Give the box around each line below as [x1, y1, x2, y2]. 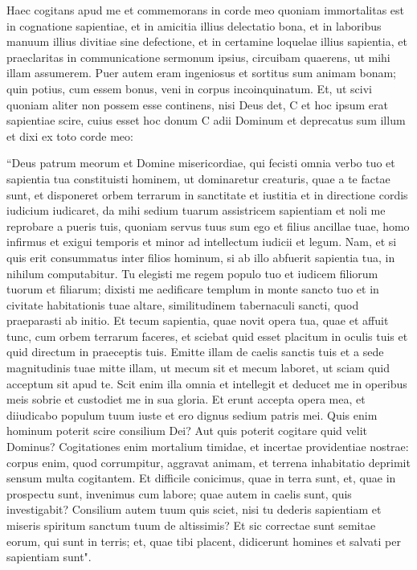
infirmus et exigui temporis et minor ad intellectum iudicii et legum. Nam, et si [6, 233, 397, 250]
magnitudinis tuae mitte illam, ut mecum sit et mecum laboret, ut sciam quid [6, 359, 390, 376]
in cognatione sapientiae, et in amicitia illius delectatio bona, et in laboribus [6, 17, 382, 34]
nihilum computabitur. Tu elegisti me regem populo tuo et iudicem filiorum [6, 264, 378, 281]
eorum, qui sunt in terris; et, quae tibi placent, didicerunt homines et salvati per [6, 532, 401, 549]
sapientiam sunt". [6, 548, 92, 565]
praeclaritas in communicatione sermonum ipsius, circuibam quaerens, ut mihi [6, 48, 390, 65]
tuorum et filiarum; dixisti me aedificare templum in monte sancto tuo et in [6, 281, 379, 297]
